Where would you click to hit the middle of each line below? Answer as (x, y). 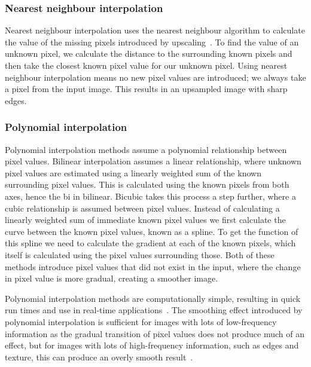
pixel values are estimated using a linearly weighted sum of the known (133, 172)
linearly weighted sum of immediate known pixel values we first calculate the (145, 220)
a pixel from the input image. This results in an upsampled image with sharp (146, 89)
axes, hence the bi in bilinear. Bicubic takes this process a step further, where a (150, 196)
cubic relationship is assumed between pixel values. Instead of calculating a (142, 208)
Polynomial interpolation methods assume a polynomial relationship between (146, 149)
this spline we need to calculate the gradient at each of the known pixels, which (150, 243)
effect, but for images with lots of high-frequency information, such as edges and (152, 345)
